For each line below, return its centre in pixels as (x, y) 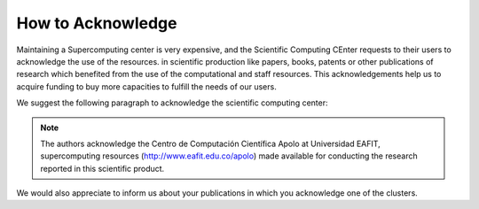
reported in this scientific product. (102, 168)
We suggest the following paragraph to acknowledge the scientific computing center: (172, 103)
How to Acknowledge (97, 23)
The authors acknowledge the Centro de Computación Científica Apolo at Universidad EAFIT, (210, 143)
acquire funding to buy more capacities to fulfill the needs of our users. (146, 86)
